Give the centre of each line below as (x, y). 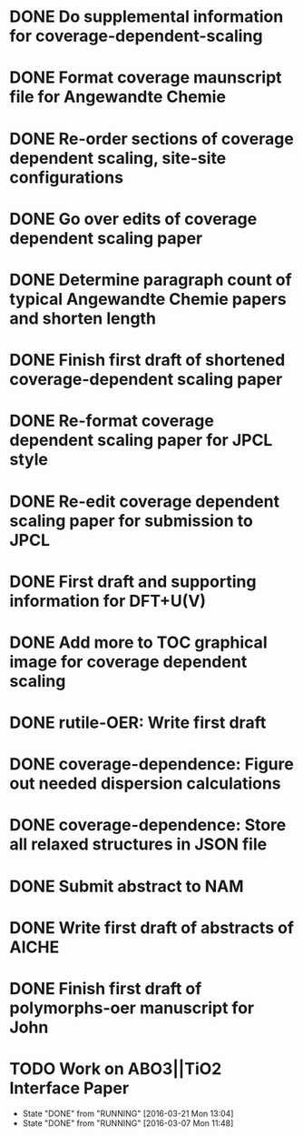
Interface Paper (69, 1088)
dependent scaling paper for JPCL (141, 441)
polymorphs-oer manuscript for (132, 1008)
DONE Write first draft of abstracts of (152, 927)
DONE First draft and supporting (133, 582)
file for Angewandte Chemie (118, 97)
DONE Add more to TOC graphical (138, 642)
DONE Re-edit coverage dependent (144, 501)
